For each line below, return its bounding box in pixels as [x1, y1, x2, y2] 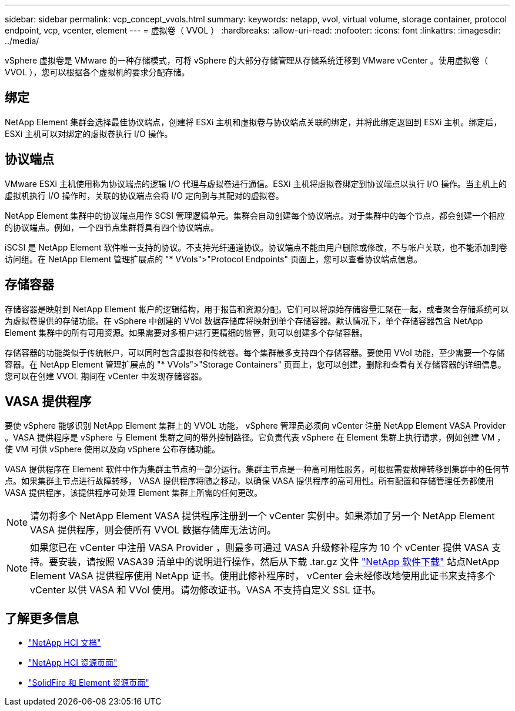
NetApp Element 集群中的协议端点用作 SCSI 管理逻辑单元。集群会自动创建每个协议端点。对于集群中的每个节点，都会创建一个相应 [5, 210, 506, 221]
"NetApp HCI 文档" [28, 637, 101, 648]
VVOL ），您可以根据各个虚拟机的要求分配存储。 [5, 67, 190, 77]
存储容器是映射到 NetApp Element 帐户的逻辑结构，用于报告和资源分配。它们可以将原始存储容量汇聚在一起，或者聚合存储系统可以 [5, 303, 509, 314]
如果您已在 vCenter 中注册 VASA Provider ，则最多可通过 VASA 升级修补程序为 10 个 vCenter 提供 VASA [30, 542, 489, 554]
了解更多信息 [5, 610, 79, 626]
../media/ [5, 36, 39, 46]
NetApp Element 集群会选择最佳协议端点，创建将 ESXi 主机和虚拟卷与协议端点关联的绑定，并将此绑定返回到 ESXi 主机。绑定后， [5, 116, 502, 127]
